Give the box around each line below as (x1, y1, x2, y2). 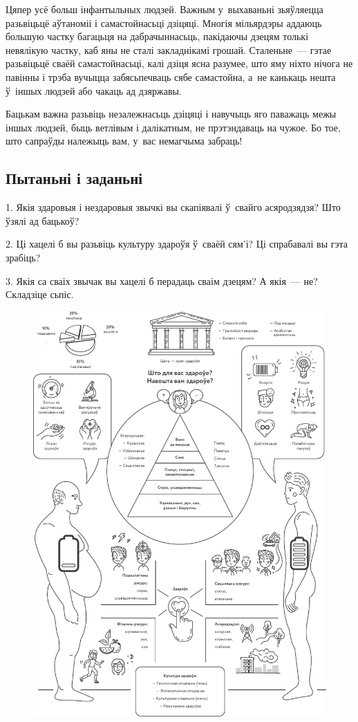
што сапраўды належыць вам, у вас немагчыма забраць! (6, 133, 243, 148)
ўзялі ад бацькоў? (6, 213, 79, 228)
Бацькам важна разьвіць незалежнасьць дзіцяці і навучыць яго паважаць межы (6, 107, 337, 121)
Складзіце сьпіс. (6, 287, 74, 302)
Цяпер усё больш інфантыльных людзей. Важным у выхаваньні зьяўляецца (6, 2, 323, 16)
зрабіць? (6, 250, 41, 264)
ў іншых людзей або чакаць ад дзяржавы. (6, 83, 182, 98)
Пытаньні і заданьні (6, 167, 143, 189)
